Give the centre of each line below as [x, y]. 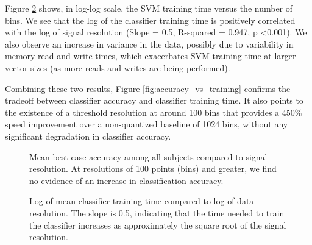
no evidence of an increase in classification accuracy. [126, 180]
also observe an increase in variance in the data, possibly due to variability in [149, 44]
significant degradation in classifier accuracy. [88, 136]
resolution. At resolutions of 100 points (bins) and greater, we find [153, 169]
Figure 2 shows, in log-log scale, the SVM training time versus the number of [149, 8]
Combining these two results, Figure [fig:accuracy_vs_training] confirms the [148, 88]
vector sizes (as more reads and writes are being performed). [118, 67]
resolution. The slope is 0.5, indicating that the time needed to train [157, 212]
